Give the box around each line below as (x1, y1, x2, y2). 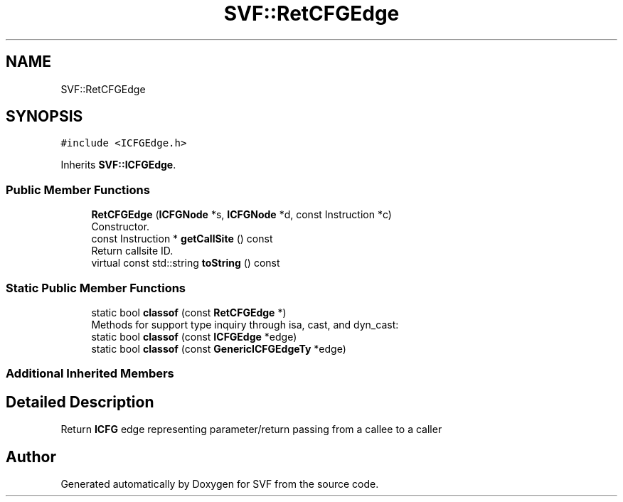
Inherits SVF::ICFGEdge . (60, 159, 176, 171)
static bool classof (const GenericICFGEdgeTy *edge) (91, 342, 346, 355)
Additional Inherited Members (6, 366, 174, 381)
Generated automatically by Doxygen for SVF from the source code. (60, 478, 379, 490)
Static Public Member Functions (6, 280, 186, 295)
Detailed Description (6, 392, 154, 411)
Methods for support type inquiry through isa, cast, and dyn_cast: (91, 318, 399, 331)
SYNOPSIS (6, 107, 83, 126)
